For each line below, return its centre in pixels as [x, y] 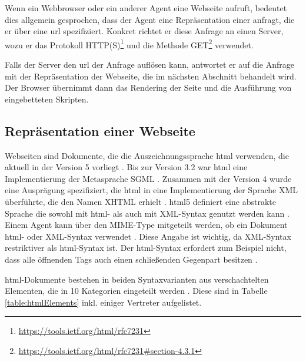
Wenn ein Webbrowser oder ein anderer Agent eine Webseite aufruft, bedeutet [146, 8]
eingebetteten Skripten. [47, 99]
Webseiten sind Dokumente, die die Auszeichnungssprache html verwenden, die [147, 155]
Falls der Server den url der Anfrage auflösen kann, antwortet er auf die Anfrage [149, 64]
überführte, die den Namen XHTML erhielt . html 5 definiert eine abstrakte [140, 201]
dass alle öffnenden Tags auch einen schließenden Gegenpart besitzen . [131, 259]
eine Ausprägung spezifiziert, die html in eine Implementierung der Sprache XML [151, 190]
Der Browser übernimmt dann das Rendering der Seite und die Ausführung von [148, 87]
